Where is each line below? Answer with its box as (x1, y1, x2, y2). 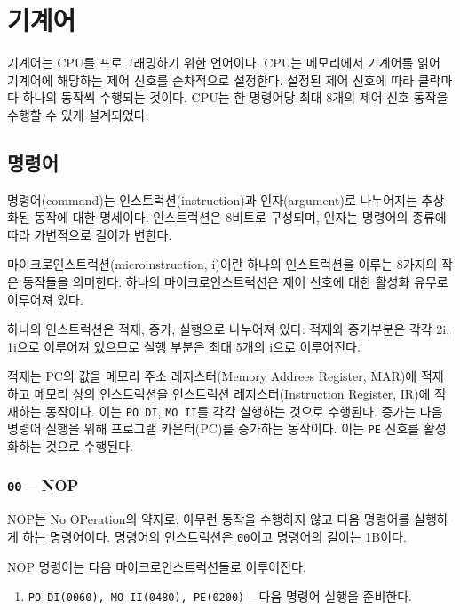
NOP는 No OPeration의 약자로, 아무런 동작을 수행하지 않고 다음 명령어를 (7, 510, 410, 528)
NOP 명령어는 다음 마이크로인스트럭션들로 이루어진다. (7, 557, 306, 575)
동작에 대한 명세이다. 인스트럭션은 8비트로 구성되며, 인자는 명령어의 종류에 (34, 208, 447, 226)
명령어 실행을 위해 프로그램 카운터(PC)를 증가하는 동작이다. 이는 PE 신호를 (7, 419, 420, 438)
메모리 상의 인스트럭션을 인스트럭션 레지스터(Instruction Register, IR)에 (34, 384, 431, 403)
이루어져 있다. (7, 289, 83, 308)
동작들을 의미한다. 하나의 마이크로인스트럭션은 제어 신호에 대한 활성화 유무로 (22, 273, 448, 291)
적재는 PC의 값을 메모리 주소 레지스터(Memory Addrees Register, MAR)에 (7, 367, 417, 385)
